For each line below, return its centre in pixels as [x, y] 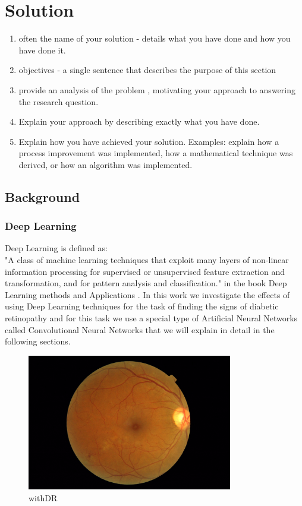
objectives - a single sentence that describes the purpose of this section [147, 70]
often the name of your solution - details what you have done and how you [155, 38]
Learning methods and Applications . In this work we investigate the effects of [147, 294]
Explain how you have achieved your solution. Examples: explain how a [149, 141]
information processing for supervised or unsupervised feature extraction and [145, 271]
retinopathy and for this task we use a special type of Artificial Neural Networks [151, 318]
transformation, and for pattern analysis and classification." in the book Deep [146, 283]
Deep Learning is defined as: [56, 248]
